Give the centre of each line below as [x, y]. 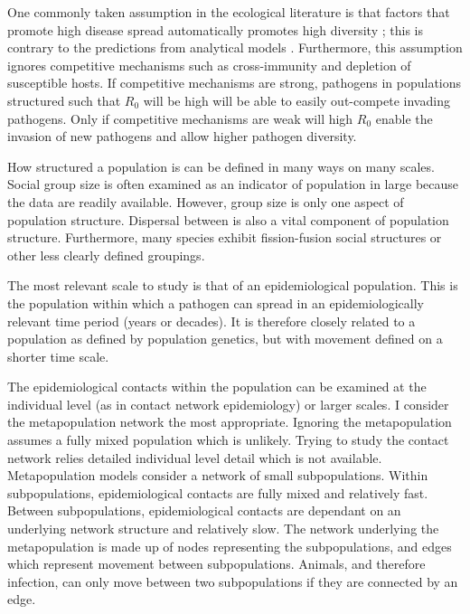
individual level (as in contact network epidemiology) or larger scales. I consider [228, 404]
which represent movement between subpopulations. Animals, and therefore [216, 564]
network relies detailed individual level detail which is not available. [195, 457]
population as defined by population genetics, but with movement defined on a [225, 339]
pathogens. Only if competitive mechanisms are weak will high [180, 118]
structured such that [64, 100]
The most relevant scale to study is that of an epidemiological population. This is [233, 285]
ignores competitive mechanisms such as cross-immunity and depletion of [209, 65]
